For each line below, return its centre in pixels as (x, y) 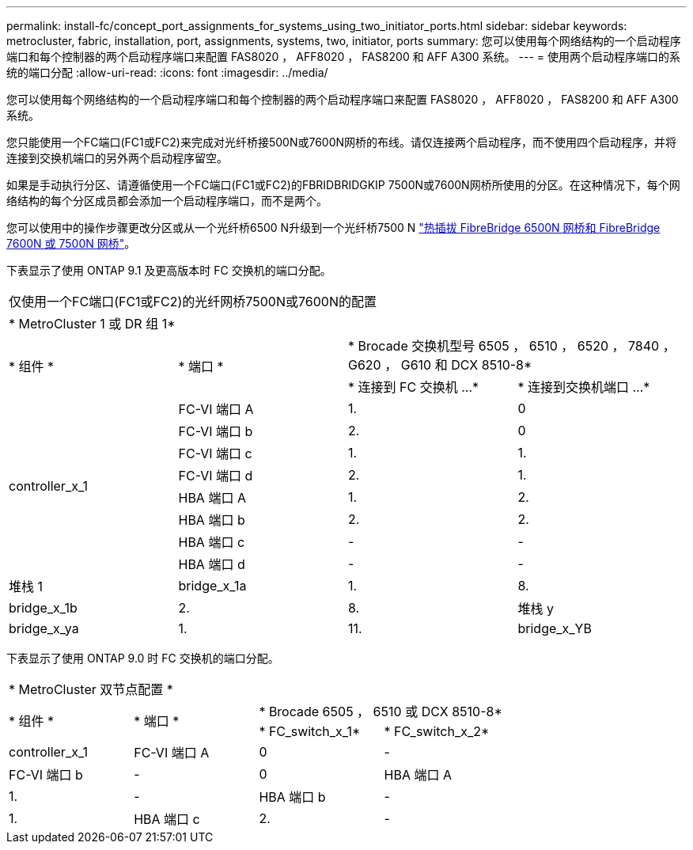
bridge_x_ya (44, 628)
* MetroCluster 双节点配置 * (91, 689)
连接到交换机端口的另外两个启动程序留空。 (117, 158)
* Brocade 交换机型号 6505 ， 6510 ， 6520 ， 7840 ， (512, 346)
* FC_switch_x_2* (437, 731)
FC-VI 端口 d (216, 476)
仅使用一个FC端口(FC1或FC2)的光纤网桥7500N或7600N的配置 (193, 302)
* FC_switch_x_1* (310, 731)
